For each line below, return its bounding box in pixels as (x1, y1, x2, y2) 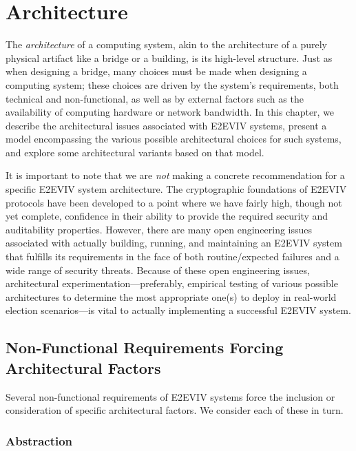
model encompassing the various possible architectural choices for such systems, (6, 132, 342, 146)
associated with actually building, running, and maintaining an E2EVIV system (6, 235, 342, 250)
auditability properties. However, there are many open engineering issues (6, 222, 313, 236)
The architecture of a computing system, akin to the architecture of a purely (6, 37, 328, 52)
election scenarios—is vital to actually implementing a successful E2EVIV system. (6, 303, 351, 317)
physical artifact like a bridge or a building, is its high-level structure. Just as (6, 50, 333, 65)
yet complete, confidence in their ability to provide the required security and (6, 209, 328, 223)
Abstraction (6, 432, 73, 449)
